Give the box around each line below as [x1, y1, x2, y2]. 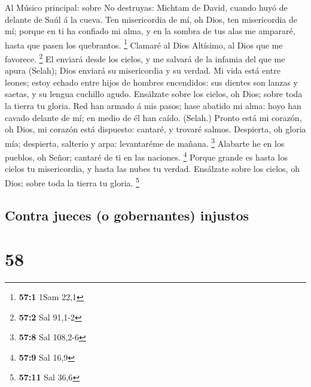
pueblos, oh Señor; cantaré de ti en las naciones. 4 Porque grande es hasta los [5, 149, 288, 163]
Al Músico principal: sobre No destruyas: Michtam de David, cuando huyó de [5, 1, 288, 13]
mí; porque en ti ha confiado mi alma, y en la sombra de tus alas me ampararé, [5, 25, 295, 37]
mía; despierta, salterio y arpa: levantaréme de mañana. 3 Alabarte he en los [5, 135, 285, 149]
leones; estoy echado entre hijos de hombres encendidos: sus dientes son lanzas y [5, 75, 298, 88]
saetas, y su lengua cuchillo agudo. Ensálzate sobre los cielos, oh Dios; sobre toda [5, 87, 303, 100]
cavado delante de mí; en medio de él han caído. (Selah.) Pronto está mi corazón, [5, 111, 302, 123]
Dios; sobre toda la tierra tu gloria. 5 [5, 174, 139, 189]
